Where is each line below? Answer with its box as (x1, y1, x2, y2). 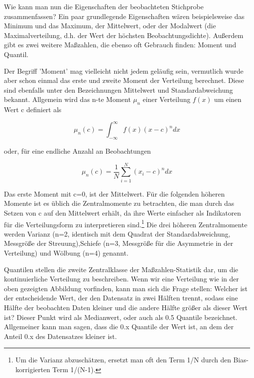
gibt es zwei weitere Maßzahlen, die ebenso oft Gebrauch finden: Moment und (4, 40, 236, 50)
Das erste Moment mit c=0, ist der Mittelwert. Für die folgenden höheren (4, 188, 225, 199)
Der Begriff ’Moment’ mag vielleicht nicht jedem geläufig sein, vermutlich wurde (4, 65, 244, 76)
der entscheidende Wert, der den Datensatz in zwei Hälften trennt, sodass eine (4, 293, 238, 303)
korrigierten (15, 364, 50, 374)
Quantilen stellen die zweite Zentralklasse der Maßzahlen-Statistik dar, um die (4, 264, 238, 274)
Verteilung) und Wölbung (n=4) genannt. (4, 247, 128, 258)
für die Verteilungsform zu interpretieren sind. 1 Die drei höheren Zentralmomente (4, 218, 248, 229)
